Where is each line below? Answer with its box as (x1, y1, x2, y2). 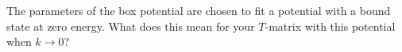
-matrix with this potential (265, 17, 396, 34)
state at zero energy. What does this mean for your (6, 17, 255, 34)
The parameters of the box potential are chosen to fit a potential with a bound (6, 2, 391, 18)
